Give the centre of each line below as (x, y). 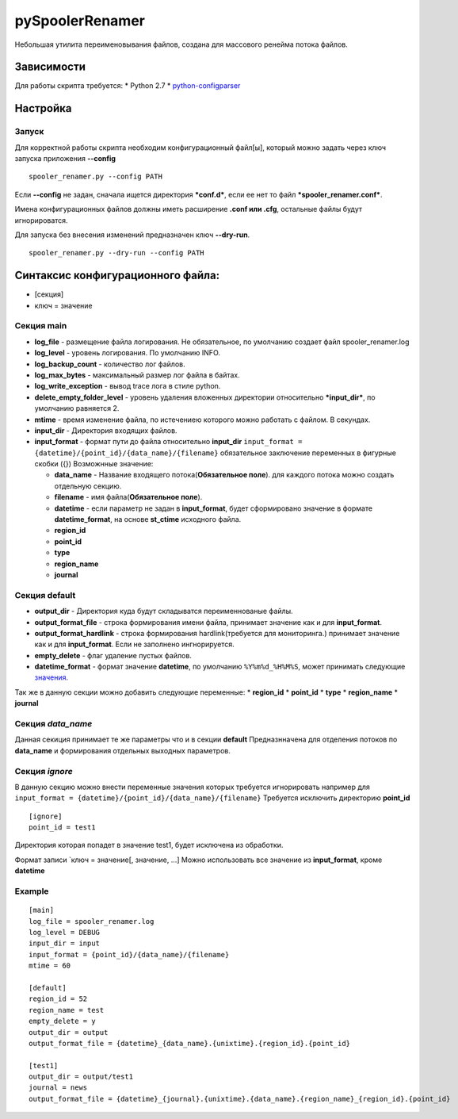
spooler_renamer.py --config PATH (95, 177)
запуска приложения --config (65, 158)
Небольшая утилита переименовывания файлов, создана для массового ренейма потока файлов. (181, 44)
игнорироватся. (41, 220)
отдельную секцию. (88, 486)
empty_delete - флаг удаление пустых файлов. (113, 655)
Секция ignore (44, 771)
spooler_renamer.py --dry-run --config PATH (117, 253)
